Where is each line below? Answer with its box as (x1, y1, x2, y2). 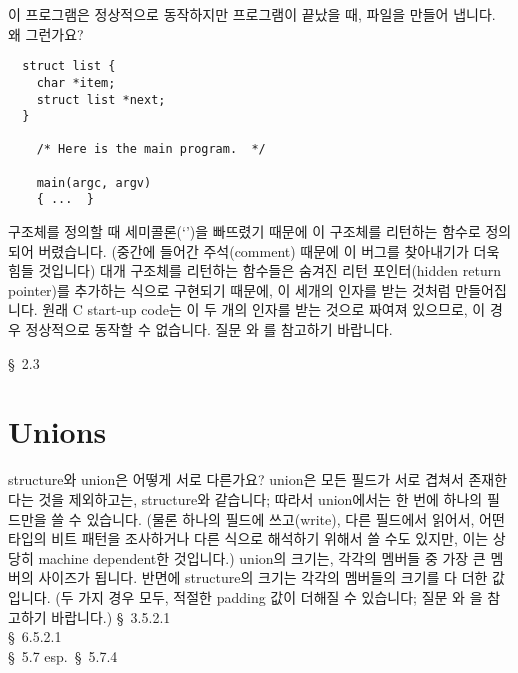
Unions (8, 411, 107, 452)
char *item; (36, 75, 116, 90)
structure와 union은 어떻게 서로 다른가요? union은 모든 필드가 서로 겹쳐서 (8, 469, 464, 490)
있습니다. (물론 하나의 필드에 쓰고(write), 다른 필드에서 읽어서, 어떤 (86, 508, 505, 529)
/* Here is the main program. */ (36, 142, 266, 157)
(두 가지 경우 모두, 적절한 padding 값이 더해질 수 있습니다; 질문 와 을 (55, 586, 483, 607)
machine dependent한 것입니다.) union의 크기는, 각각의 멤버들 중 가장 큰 (38, 547, 486, 568)
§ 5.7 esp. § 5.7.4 (8, 645, 118, 666)
